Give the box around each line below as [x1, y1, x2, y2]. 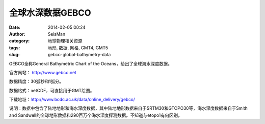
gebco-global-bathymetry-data [48, 52, 111, 58]
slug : [9, 52, 20, 58]
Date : [9, 24, 21, 30]
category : [9, 38, 30, 44]
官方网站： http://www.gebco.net [9, 69, 77, 75]
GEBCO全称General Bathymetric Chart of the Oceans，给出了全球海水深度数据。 [9, 61, 173, 66]
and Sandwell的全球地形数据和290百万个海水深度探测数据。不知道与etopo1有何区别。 [9, 112, 183, 118]
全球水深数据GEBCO [9, 7, 91, 18]
